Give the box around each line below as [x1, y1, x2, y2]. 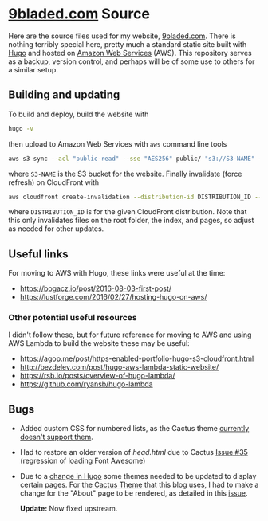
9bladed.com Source [8, 5, 150, 23]
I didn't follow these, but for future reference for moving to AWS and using [8, 330, 252, 339]
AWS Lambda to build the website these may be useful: [8, 339, 190, 348]
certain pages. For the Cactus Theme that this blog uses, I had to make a [19, 480, 259, 490]
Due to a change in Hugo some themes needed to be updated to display [19, 472, 257, 481]
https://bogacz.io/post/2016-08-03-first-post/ [19, 284, 172, 293]
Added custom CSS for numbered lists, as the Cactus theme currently [19, 424, 250, 433]
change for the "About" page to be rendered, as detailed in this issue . [19, 488, 248, 498]
